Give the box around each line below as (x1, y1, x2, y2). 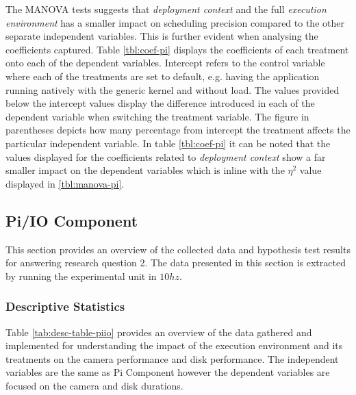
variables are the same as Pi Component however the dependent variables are (5, 365, 330, 379)
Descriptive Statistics (5, 298, 125, 315)
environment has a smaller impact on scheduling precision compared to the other (5, 15, 344, 29)
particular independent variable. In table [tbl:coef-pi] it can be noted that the (5, 136, 331, 150)
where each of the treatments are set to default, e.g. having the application (5, 68, 320, 83)
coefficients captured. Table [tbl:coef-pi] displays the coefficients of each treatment (5, 42, 349, 56)
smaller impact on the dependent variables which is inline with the (5, 163, 285, 177)
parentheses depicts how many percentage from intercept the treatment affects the (5, 123, 351, 137)
